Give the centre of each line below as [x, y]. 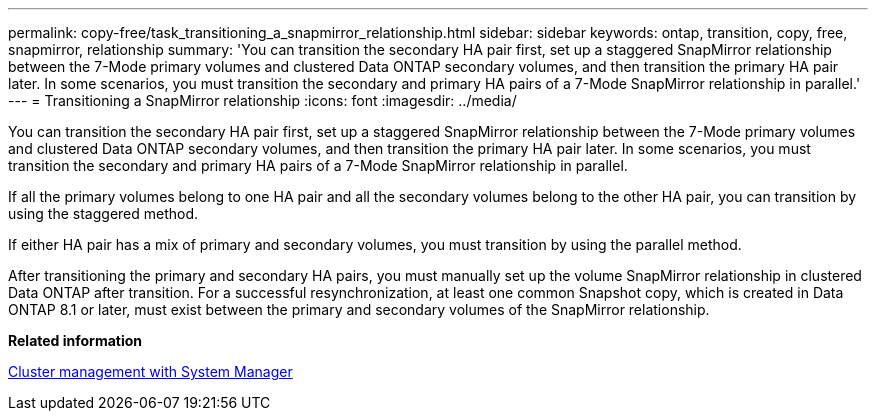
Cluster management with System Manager [150, 371]
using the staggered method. [103, 213]
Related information [75, 340]
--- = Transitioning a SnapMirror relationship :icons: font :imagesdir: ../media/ [262, 100]
